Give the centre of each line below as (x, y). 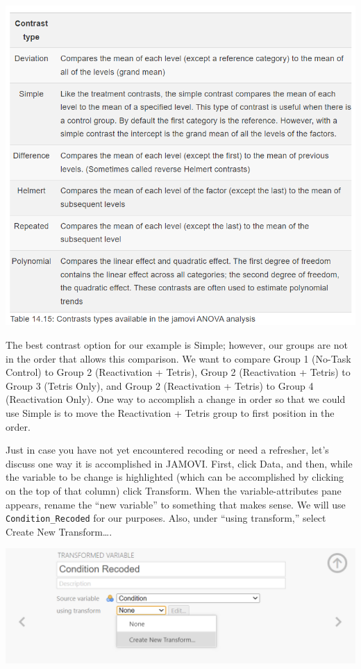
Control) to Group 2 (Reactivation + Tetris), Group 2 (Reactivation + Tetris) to (178, 372)
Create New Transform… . (59, 531)
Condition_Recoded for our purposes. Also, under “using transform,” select (166, 518)
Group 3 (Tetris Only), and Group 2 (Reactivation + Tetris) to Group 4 (160, 385)
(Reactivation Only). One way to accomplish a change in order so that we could (176, 399)
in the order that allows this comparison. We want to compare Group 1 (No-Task (178, 358)
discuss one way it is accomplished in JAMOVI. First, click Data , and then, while (179, 463)
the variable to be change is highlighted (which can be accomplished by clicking (175, 477)
